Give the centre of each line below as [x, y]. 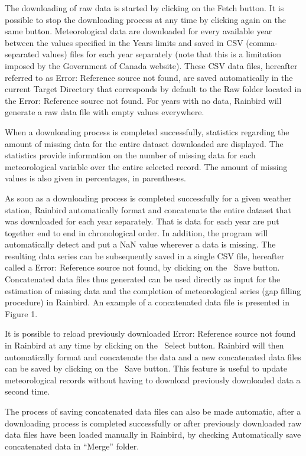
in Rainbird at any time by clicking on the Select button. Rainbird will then [144, 345]
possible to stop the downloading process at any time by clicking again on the [146, 19]
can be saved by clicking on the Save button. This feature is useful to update [146, 368]
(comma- [262, 42]
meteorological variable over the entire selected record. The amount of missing [146, 166]
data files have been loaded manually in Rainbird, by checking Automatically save [153, 434]
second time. [27, 391]
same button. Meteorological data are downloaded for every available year [139, 31]
